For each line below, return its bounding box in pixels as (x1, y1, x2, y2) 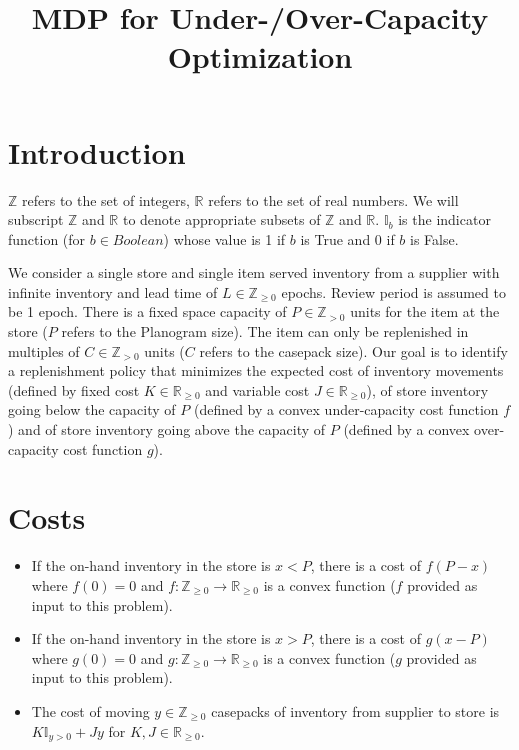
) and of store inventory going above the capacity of (8, 419, 326, 440)
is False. (410, 228, 459, 249)
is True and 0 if (300, 228, 395, 249)
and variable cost (205, 379, 310, 400)
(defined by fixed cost (8, 379, 140, 400)
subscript (8, 209, 64, 230)
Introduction (8, 131, 186, 172)
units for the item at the (350, 301, 500, 322)
